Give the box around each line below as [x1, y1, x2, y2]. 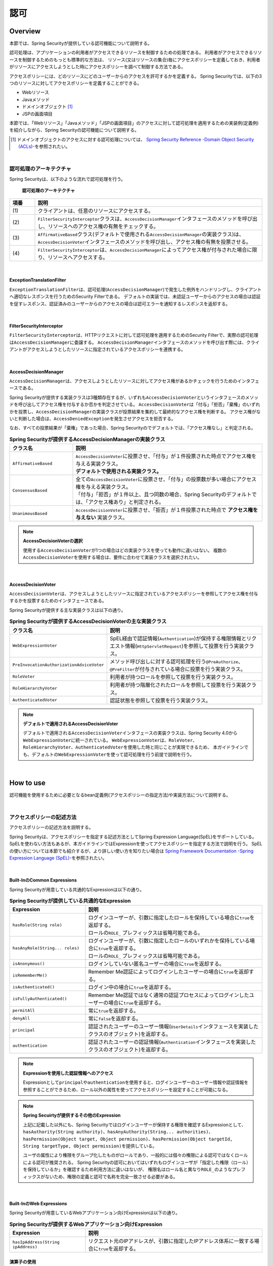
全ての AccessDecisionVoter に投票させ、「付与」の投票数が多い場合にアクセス [75, 476, 257, 483]
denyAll [12, 1015, 30, 1021]
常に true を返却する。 [88, 1007, 139, 1014]
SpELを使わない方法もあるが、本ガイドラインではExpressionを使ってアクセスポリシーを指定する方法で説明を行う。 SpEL [9, 841, 262, 847]
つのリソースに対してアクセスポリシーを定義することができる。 [9, 80, 142, 86]
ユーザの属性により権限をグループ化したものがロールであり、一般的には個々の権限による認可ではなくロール [23, 1152, 248, 1158]
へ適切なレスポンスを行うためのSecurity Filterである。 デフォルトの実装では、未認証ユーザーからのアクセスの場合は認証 [9, 294, 261, 300]
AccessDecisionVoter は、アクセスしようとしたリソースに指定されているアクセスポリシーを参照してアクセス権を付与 [9, 590, 258, 597]
